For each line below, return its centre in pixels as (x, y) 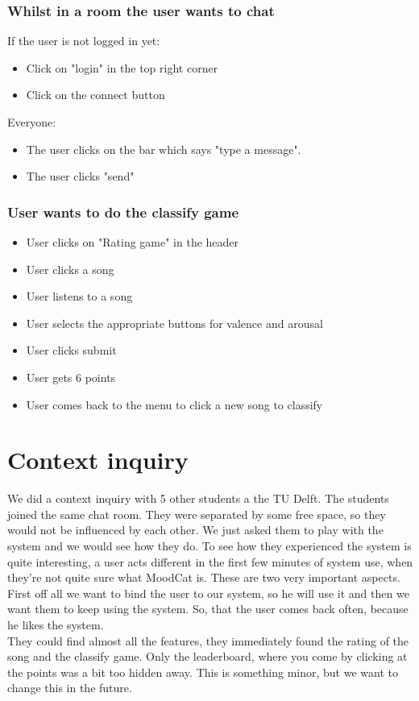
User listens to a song (79, 296)
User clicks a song (70, 269)
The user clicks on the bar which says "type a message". (164, 149)
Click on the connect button (95, 95)
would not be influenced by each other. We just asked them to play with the (195, 530)
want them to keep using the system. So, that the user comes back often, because (208, 609)
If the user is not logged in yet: (84, 41)
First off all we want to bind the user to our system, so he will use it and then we (208, 593)
